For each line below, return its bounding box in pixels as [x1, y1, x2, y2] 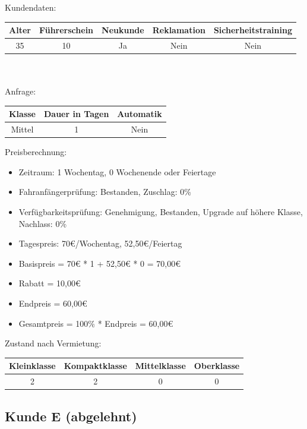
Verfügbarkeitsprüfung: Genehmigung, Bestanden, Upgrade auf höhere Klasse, [18, 206, 303, 218]
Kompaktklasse [64, 359, 127, 372]
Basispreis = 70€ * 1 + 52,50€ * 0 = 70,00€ [18, 257, 181, 269]
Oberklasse [194, 359, 240, 372]
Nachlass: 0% [18, 217, 67, 229]
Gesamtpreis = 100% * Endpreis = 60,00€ [18, 317, 173, 329]
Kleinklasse [9, 359, 56, 372]
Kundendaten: [5, 1, 56, 13]
